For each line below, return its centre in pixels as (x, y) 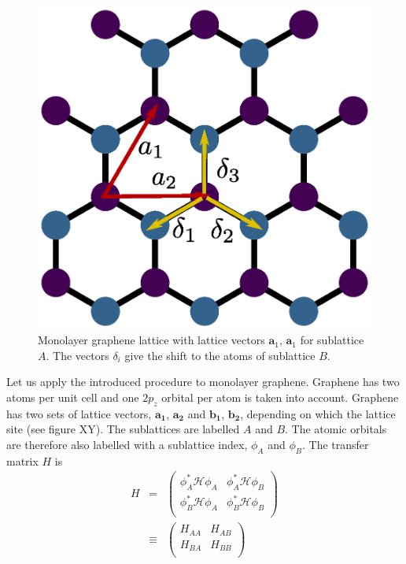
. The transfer (335, 444)
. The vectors (78, 355)
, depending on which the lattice (318, 413)
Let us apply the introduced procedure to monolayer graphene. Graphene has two (203, 382)
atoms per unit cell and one (73, 397)
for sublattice (332, 340)
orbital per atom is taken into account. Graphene (280, 397)
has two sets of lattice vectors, (79, 413)
